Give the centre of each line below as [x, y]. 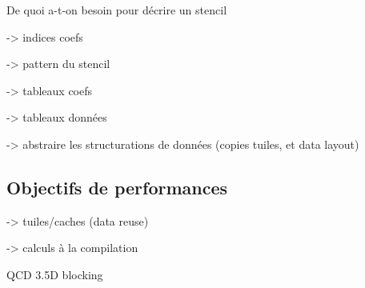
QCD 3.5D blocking [55, 274]
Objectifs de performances [117, 187]
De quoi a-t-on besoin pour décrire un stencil [117, 10]
